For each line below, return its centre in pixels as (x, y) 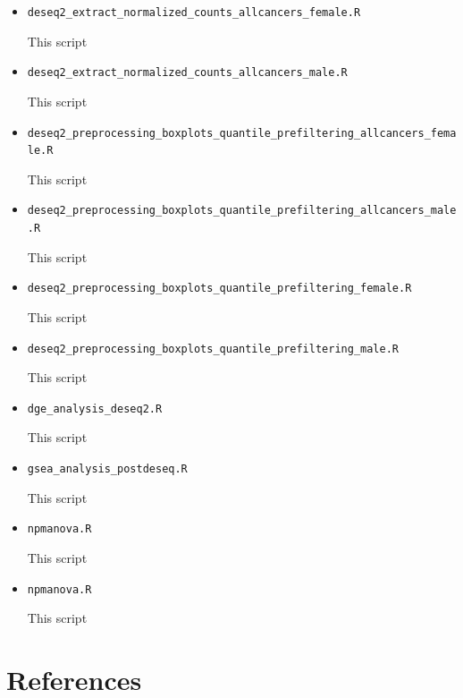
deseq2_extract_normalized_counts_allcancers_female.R (194, 13)
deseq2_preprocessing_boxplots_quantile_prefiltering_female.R (219, 289)
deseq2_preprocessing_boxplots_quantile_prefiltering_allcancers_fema (242, 133)
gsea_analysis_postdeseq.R (107, 469)
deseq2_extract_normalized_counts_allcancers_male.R (187, 73)
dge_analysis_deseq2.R (95, 409)
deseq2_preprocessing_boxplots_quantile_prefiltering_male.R (213, 349)
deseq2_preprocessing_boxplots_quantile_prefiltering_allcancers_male (242, 211)
